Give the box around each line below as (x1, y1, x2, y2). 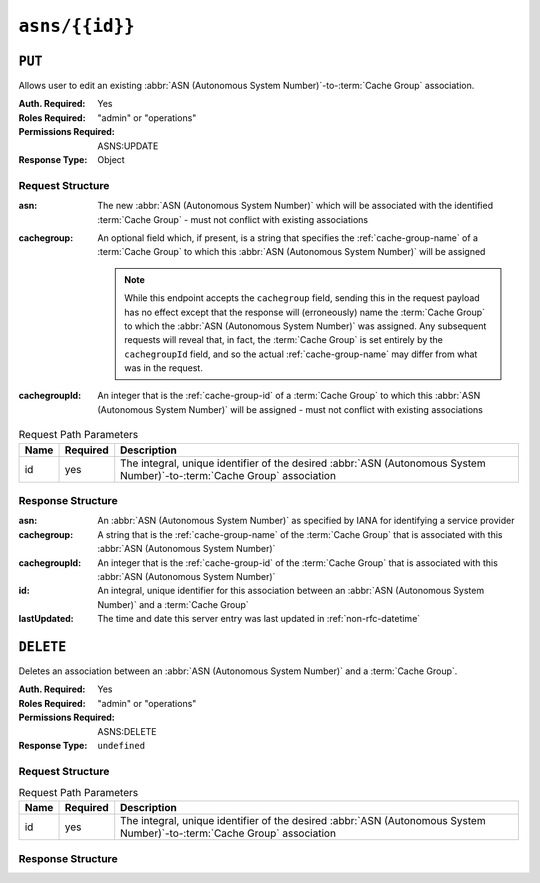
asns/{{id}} (18, 15, 135, 37)
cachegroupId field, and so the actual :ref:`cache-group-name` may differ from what (124, 348, 478, 360)
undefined (97, 740, 145, 751)
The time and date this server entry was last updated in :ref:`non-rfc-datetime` (97, 613, 421, 625)
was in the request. (124, 362, 204, 374)
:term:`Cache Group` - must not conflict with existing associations (97, 213, 369, 225)
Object (97, 154, 125, 166)
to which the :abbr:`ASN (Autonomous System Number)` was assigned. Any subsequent (124, 320, 487, 332)
